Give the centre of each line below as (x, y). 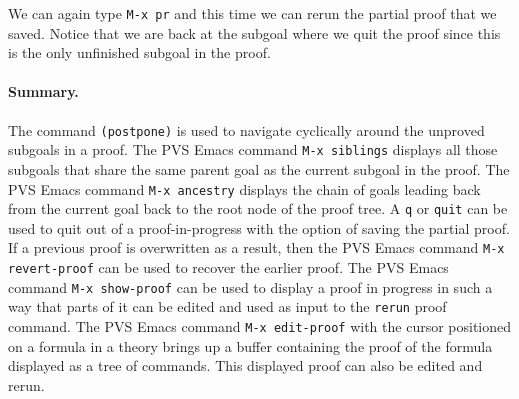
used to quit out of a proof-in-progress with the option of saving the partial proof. (259, 227)
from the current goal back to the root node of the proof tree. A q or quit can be (258, 208)
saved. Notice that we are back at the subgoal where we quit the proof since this (254, 32)
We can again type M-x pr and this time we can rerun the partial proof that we (252, 13)
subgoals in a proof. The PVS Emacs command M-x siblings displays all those (253, 149)
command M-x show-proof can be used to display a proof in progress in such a (250, 286)
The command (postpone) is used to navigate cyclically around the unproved (246, 129)
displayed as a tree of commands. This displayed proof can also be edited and (245, 365)
